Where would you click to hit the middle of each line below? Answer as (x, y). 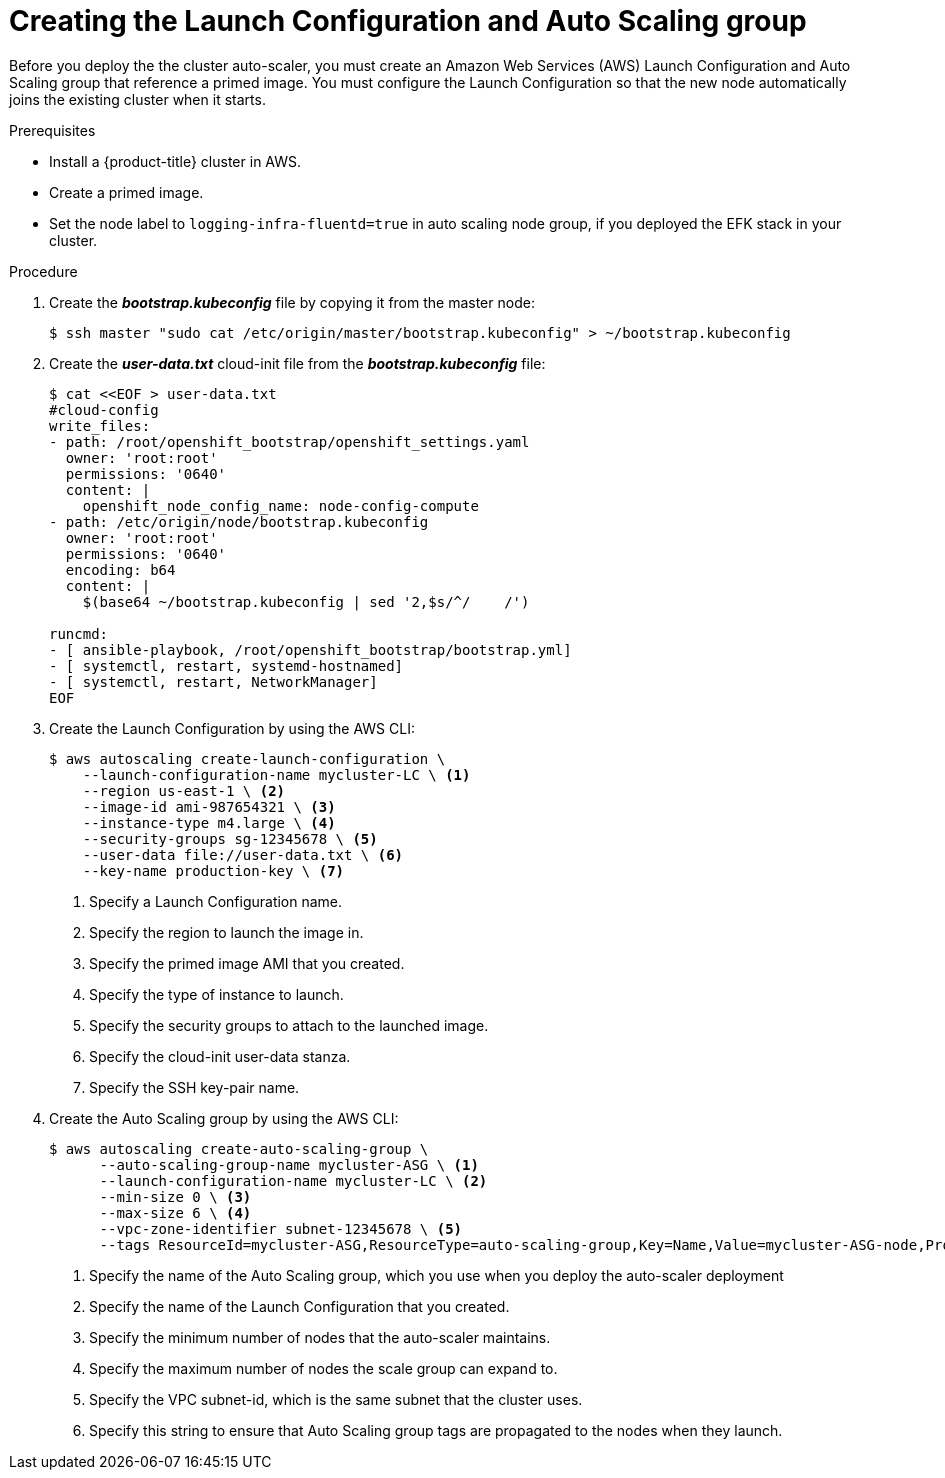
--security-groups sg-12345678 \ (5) (230, 838)
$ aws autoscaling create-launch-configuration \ (247, 758)
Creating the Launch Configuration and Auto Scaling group (408, 21)
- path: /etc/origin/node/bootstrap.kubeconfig (239, 521)
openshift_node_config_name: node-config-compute (280, 505)
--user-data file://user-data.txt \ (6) (243, 854)
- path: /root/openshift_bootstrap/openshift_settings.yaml (289, 441)
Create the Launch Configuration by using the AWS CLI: (232, 728)
